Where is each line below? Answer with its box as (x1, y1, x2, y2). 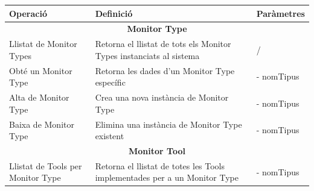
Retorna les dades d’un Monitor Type (95, 64, 235, 77)
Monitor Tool (129, 144, 185, 157)
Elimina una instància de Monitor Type (95, 117, 242, 130)
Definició (95, 7, 133, 19)
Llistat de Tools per (9, 159, 82, 172)
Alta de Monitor (9, 91, 69, 104)
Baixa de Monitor (9, 117, 74, 130)
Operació (9, 7, 47, 19)
